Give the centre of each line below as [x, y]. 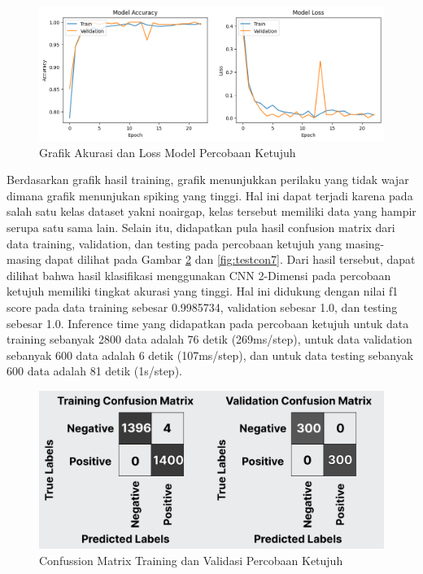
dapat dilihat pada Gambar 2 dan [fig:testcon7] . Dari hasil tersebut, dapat [230, 259]
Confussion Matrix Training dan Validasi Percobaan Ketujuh [191, 560]
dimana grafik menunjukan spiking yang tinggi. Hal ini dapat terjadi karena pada [210, 195]
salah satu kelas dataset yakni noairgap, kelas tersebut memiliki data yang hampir [211, 211]
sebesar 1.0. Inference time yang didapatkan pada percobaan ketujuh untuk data [208, 323]
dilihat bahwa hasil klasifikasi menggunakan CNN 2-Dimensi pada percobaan [199, 275]
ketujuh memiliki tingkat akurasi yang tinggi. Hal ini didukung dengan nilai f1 [203, 291]
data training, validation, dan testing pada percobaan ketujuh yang [174, 243]
